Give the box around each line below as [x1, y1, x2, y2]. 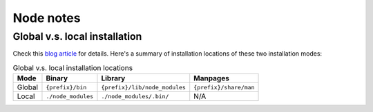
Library [101, 74, 126, 83]
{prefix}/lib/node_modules [101, 83, 186, 91]
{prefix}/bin [46, 83, 87, 91]
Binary [46, 74, 68, 83]
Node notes [12, 10, 81, 25]
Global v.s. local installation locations [12, 63, 133, 72]
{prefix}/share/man [193, 83, 255, 91]
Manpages [193, 74, 229, 83]
